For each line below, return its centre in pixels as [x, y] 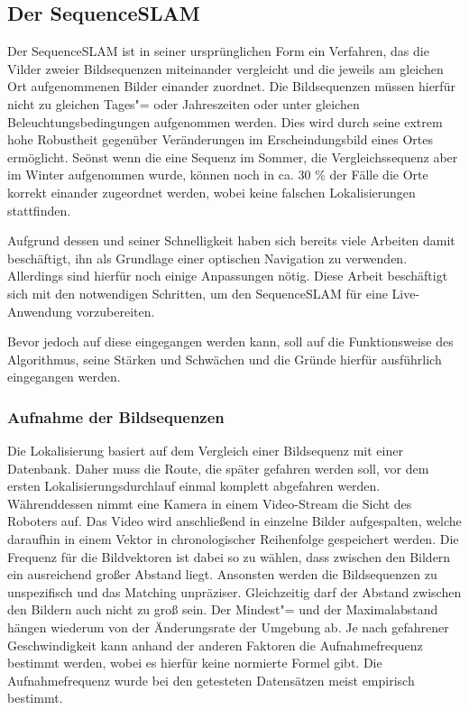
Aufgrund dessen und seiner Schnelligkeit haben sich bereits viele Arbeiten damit [231, 240]
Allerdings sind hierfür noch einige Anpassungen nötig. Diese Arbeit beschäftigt [228, 276]
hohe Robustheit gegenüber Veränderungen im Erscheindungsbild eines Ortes [220, 139]
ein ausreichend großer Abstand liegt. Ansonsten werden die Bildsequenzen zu [222, 574]
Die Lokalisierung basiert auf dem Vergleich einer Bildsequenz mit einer [205, 451]
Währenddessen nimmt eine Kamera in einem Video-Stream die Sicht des [210, 503]
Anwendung [40, 311]
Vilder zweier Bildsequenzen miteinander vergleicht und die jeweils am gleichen [225, 68]
